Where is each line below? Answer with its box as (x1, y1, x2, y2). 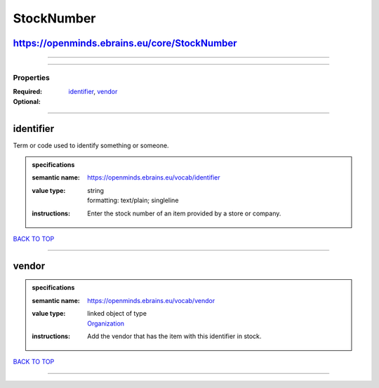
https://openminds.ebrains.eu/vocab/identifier (87, 173, 220, 182)
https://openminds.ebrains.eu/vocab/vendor (87, 296, 215, 305)
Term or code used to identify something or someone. (13, 141, 169, 149)
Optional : (13, 97, 41, 105)
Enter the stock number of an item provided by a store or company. (87, 209, 281, 218)
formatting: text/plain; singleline (87, 196, 179, 205)
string (87, 186, 105, 194)
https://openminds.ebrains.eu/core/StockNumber (13, 37, 238, 49)
